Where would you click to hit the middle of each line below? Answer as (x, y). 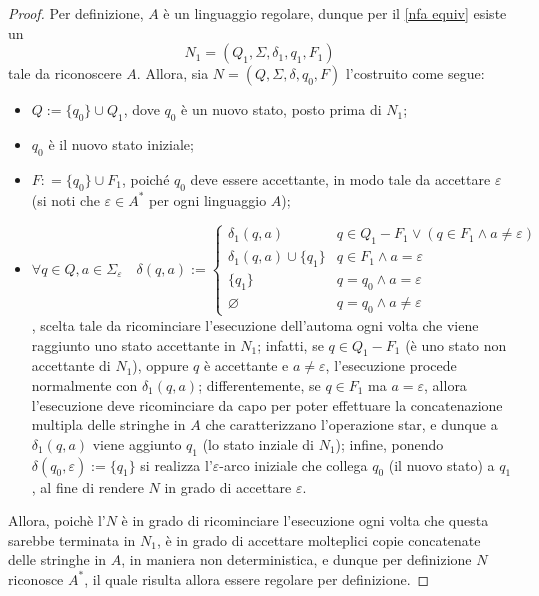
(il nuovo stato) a (441, 464)
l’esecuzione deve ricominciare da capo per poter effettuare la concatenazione (267, 404)
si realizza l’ (176, 464)
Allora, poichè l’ (57, 520)
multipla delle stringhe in (108, 424)
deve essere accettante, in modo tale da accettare (340, 178)
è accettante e (246, 365)
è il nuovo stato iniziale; (121, 143)
